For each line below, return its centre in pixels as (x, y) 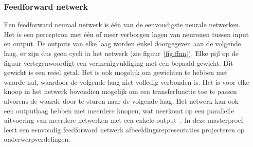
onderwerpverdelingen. (37, 139)
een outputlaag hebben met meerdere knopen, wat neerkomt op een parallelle (119, 110)
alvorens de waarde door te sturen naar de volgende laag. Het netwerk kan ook (121, 101)
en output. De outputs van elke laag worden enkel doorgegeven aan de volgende (123, 44)
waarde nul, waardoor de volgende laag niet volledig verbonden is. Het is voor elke (126, 82)
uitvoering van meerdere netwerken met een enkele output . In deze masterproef (124, 120)
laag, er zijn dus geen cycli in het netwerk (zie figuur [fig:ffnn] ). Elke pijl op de (121, 53)
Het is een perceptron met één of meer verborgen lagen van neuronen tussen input (126, 34)
